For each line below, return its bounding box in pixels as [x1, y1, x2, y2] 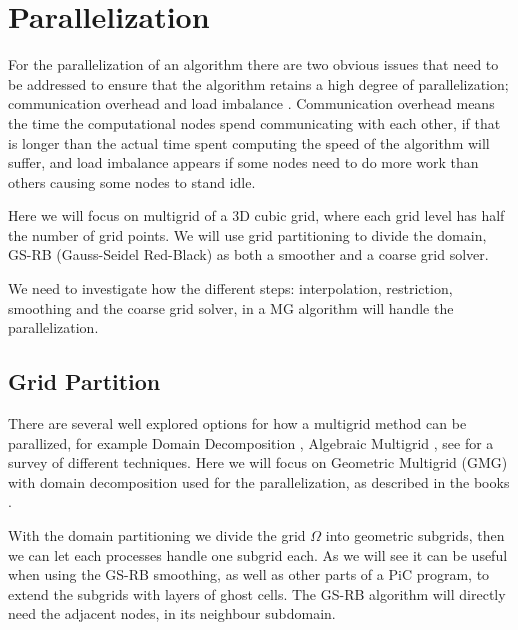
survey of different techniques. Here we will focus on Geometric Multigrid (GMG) [8, 452, 508, 473]
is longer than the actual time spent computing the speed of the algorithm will [8, 132, 490, 153]
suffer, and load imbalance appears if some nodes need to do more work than [8, 152, 479, 173]
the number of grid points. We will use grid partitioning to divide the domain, [8, 224, 487, 245]
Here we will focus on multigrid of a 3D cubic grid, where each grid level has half [8, 205, 505, 226]
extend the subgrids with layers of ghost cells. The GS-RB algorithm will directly [8, 583, 506, 604]
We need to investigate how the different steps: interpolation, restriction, [8, 278, 453, 299]
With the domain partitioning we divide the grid [8, 525, 306, 546]
